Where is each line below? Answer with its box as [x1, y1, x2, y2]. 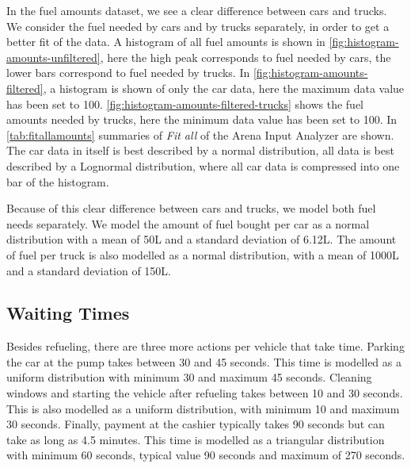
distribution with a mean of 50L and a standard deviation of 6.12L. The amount [6, 231, 397, 247]
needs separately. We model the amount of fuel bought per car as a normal [6, 215, 370, 232]
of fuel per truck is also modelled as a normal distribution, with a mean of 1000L [6, 246, 399, 263]
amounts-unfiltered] [6, 48, 101, 65]
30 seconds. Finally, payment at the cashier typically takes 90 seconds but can [6, 416, 385, 432]
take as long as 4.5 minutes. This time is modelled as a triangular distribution [6, 431, 385, 447]
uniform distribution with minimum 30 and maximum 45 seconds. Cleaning [6, 369, 372, 386]
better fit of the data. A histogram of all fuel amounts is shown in [6, 33, 325, 50]
